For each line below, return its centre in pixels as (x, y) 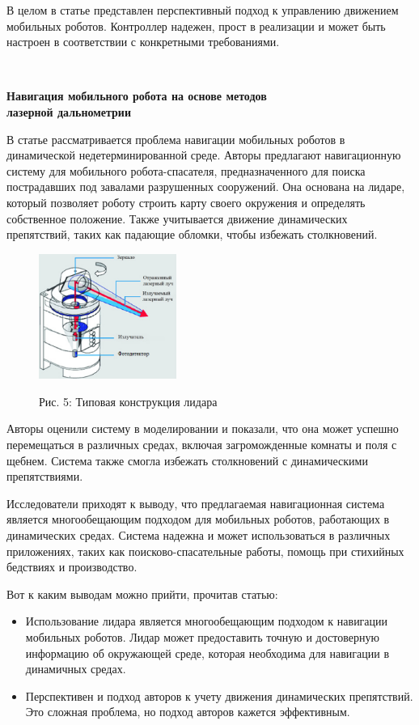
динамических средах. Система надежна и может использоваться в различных (199, 534)
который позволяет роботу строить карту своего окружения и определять (186, 202)
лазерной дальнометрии (69, 111)
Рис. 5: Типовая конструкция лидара (128, 401)
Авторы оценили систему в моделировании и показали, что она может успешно (203, 428)
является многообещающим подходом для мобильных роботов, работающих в (198, 519)
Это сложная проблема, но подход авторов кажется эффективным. (188, 712)
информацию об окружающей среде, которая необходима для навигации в (207, 653)
